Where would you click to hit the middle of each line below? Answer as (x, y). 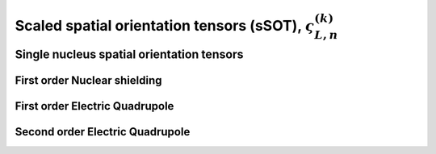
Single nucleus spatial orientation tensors (129, 54)
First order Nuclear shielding (88, 81)
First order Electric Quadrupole (94, 106)
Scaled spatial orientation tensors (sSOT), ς (165, 25)
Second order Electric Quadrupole (103, 132)
